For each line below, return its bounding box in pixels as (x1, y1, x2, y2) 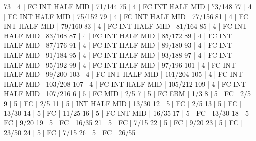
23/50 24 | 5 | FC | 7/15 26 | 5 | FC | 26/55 (4, 127, 136, 137)
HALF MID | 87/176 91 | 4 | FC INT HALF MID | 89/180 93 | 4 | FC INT (4, 40, 232, 50)
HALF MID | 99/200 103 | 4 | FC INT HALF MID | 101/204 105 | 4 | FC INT (4, 69, 243, 79)
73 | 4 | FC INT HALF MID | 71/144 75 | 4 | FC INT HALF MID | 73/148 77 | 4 (4, 1, 252, 11)
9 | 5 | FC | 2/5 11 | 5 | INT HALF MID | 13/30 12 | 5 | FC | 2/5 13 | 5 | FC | (4, 98, 242, 108)
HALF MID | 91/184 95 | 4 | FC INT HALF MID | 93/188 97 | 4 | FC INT (4, 49, 232, 60)
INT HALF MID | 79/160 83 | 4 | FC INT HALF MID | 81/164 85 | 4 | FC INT (4, 21, 248, 31)
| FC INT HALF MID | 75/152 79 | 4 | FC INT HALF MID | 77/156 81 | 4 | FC (4, 11, 249, 21)
